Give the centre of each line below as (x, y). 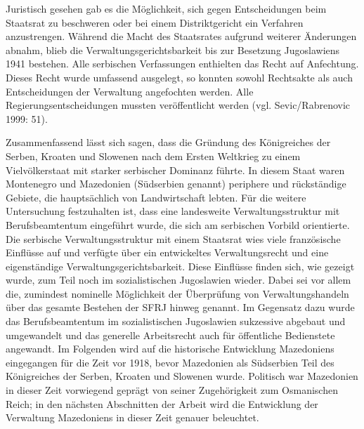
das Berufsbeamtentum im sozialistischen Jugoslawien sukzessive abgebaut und (176, 321)
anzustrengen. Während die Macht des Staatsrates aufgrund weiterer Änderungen (181, 36)
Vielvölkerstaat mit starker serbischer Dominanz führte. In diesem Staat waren (175, 170)
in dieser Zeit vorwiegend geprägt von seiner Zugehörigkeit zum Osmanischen (172, 390)
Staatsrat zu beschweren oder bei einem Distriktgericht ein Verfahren (155, 22)
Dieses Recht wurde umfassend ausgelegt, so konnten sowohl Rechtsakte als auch (179, 77)
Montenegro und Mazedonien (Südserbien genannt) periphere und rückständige (176, 184)
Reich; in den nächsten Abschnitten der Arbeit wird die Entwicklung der (162, 403)
